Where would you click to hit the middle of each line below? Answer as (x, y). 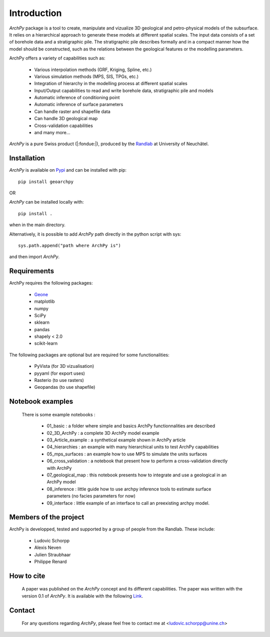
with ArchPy (59, 468)
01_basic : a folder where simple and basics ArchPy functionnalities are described (131, 426)
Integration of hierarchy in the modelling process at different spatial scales (111, 84)
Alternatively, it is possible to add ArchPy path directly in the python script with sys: (95, 234)
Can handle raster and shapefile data (72, 111)
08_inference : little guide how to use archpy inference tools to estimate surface (129, 489)
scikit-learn (46, 343)
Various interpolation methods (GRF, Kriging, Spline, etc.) (93, 70)
